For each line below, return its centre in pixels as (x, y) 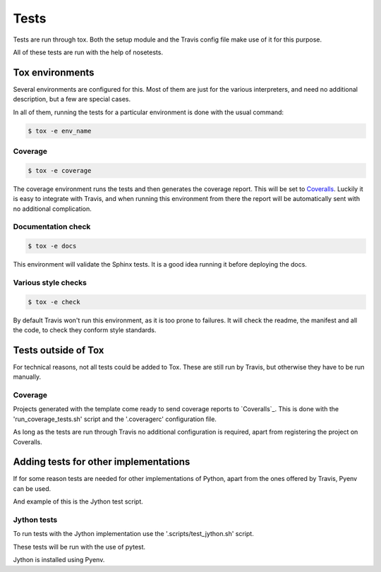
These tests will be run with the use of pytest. (79, 547)
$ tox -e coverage (60, 170)
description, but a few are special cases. (72, 99)
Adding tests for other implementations (102, 462)
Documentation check (52, 227)
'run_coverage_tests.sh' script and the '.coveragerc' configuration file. (115, 419)
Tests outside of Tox (59, 350)
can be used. (32, 488)
